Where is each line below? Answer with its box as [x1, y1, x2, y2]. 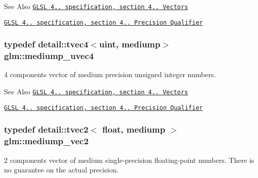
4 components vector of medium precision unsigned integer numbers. [4, 69, 216, 80]
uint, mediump [99, 38, 161, 50]
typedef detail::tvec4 [4, 38, 88, 50]
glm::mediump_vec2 [4, 135, 89, 147]
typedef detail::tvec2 [4, 123, 88, 136]
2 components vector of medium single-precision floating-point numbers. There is [4, 154, 254, 165]
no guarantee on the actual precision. [4, 164, 119, 175]
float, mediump [102, 123, 166, 136]
